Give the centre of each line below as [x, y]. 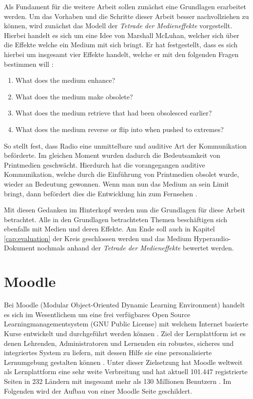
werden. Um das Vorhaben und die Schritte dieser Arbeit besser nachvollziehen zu [126, 16]
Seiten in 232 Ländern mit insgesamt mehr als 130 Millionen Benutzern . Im [118, 381]
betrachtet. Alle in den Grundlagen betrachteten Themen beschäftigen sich [116, 219]
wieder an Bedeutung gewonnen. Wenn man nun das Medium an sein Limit [117, 183]
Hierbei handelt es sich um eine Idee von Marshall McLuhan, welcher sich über [122, 35]
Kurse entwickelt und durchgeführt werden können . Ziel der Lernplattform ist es [125, 333]
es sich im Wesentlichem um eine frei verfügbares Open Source [97, 314]
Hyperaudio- [212, 238]
